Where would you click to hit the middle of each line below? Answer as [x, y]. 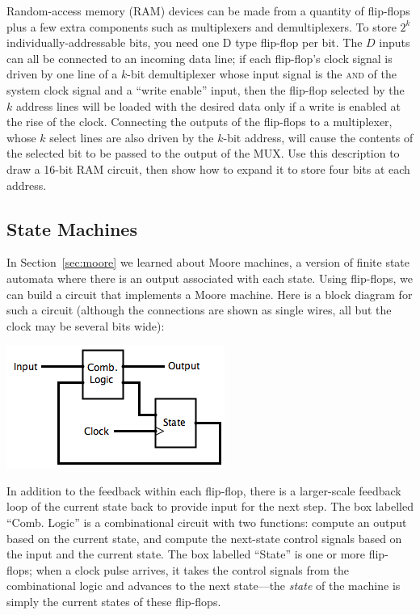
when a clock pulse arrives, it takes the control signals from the [193, 569]
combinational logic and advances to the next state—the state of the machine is [204, 586]
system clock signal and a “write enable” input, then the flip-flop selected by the [206, 89]
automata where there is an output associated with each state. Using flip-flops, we [210, 278]
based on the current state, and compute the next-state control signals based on [204, 538]
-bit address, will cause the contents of [318, 137]
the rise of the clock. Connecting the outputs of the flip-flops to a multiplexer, [199, 122]
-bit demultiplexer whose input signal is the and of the [262, 74]
